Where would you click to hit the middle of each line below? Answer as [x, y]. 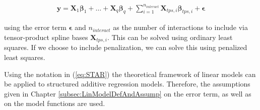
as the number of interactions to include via [181, 27]
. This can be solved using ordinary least [170, 37]
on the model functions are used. [55, 103]
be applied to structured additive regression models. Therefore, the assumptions [127, 84]
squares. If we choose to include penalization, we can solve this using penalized [126, 47]
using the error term [35, 27]
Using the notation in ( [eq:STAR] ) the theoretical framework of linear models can [130, 74]
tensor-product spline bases [46, 37]
